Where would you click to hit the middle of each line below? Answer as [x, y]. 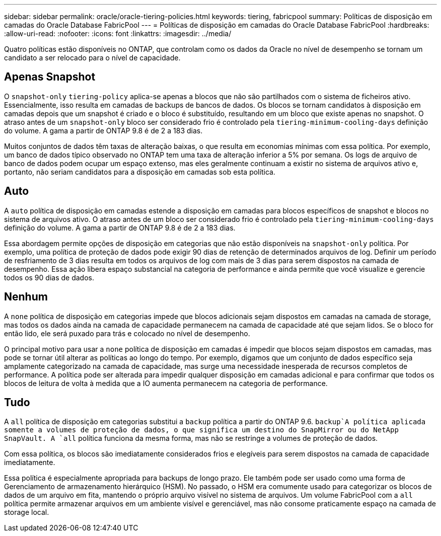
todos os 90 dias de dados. [49, 277]
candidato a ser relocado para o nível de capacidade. [92, 58]
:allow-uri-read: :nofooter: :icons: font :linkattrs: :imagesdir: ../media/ [118, 33]
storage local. [27, 512]
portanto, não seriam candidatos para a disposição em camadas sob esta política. [140, 172]
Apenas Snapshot [50, 77]
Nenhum [26, 297]
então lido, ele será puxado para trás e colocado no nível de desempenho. [127, 333]
